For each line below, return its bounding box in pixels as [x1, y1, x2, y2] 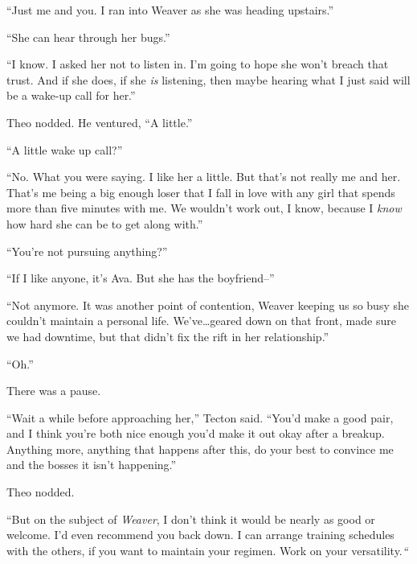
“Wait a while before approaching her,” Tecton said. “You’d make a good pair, [6, 409, 394, 426]
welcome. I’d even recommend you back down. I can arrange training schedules [6, 526, 395, 543]
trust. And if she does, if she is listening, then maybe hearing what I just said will [6, 71, 411, 88]
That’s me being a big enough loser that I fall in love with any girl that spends [6, 183, 395, 200]
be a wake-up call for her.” [6, 87, 136, 104]
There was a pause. [6, 382, 101, 399]
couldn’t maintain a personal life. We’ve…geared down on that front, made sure [6, 312, 396, 329]
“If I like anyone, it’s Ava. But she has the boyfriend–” [6, 270, 275, 286]
